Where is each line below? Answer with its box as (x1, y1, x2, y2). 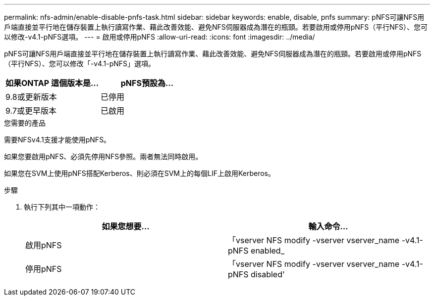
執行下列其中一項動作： (24, 203, 100, 211)
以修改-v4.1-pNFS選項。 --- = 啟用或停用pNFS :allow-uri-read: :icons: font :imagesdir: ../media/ (4, 33, 315, 41)
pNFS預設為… (120, 78, 173, 88)
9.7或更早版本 (5, 106, 56, 116)
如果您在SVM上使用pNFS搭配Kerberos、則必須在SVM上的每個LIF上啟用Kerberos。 (4, 169, 275, 177)
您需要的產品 (4, 119, 46, 127)
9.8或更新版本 (5, 92, 57, 102)
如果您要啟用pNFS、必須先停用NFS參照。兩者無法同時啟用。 (4, 152, 203, 161)
